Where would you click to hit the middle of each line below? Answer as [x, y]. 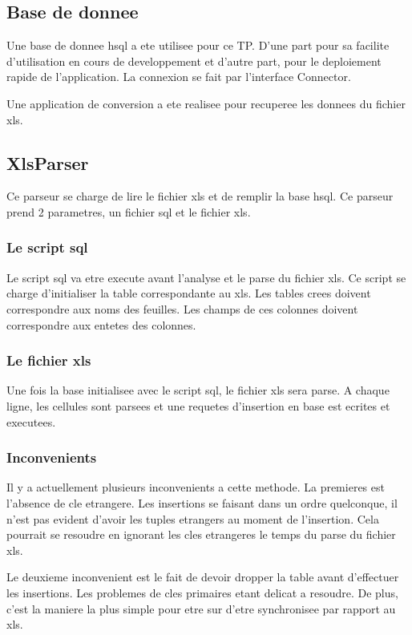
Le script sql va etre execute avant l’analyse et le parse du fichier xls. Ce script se [206, 277]
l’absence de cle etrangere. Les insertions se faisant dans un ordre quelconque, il [202, 502]
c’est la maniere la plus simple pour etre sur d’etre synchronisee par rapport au [201, 608]
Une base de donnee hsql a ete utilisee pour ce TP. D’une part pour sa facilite [198, 45]
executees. [31, 421]
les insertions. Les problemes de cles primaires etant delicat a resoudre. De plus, [202, 592]
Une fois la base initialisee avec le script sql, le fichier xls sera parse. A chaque [198, 390]
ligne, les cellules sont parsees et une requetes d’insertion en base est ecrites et [198, 405]
